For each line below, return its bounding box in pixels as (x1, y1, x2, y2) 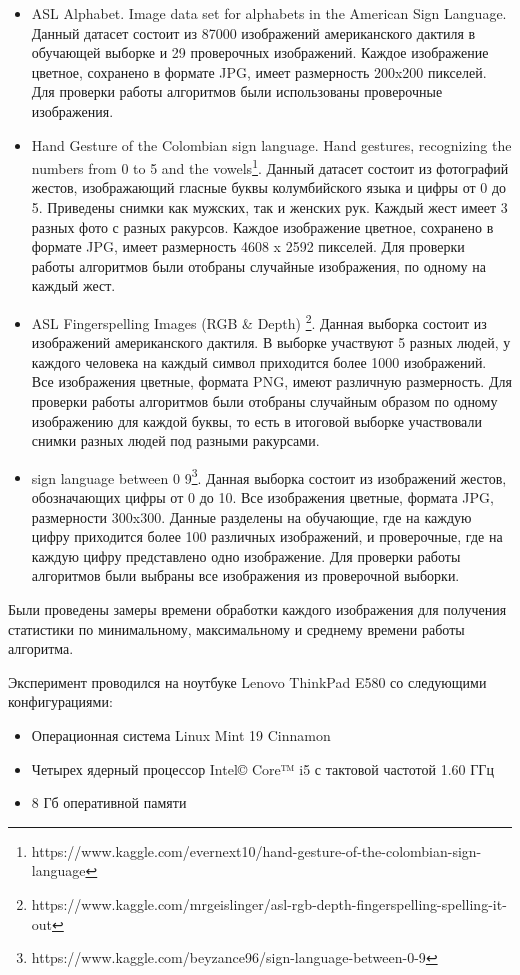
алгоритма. (8, 638, 74, 659)
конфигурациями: (8, 691, 113, 712)
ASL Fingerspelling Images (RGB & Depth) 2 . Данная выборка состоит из (31, 309, 487, 333)
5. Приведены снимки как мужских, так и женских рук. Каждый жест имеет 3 (31, 197, 508, 217)
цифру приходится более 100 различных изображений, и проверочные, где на (31, 526, 503, 547)
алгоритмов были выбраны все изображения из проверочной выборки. (31, 565, 460, 586)
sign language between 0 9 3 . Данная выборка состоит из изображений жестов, (31, 464, 507, 488)
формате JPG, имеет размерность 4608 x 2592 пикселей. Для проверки (31, 236, 465, 257)
